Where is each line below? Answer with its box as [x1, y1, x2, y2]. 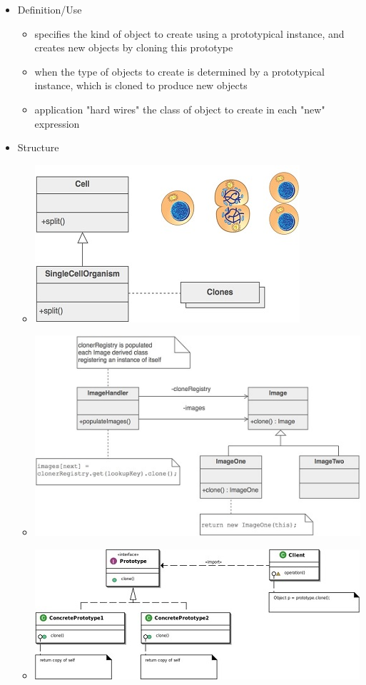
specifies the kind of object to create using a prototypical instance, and [34, 26, 345, 41]
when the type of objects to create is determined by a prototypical [34, 64, 325, 78]
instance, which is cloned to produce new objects [34, 78, 248, 93]
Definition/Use [17, 2, 82, 16]
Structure [17, 140, 59, 155]
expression [34, 116, 80, 131]
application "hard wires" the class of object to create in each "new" [34, 101, 325, 116]
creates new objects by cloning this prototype [34, 40, 233, 55]
